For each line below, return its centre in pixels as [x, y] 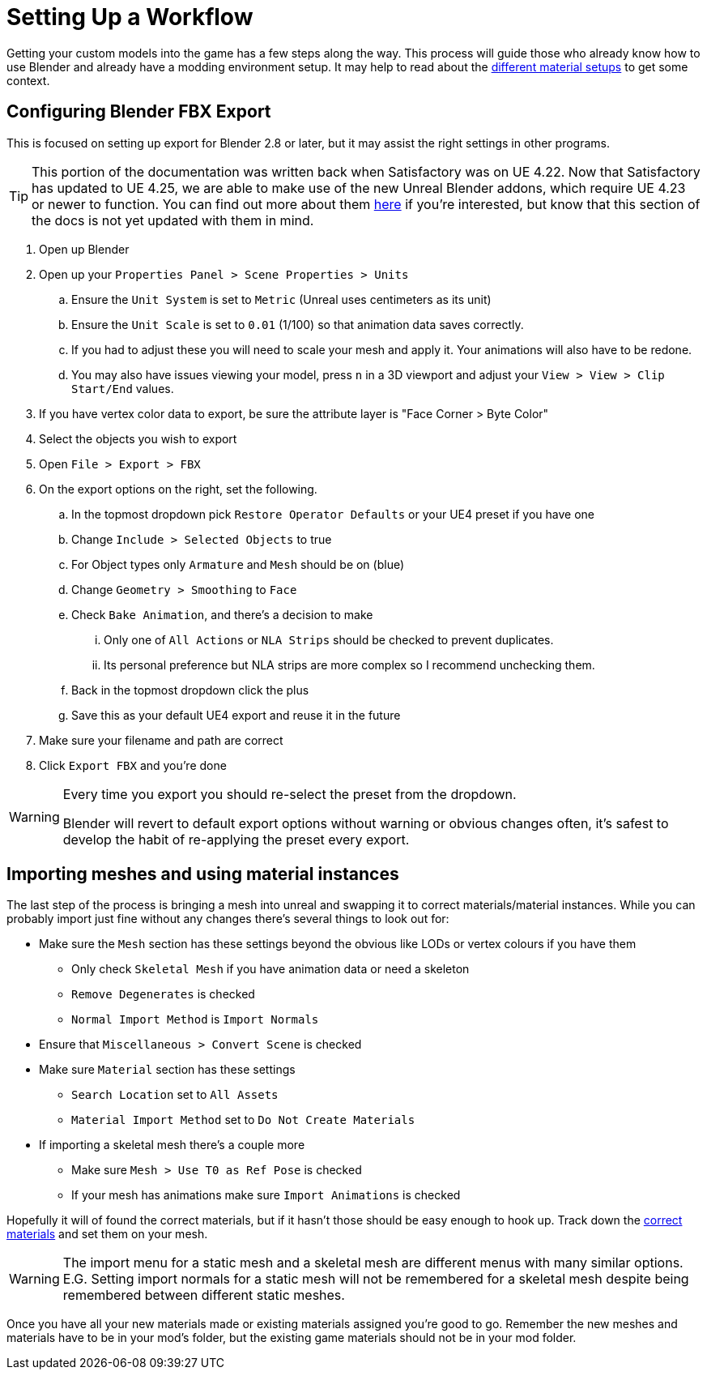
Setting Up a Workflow [130, 17]
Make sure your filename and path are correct [161, 740]
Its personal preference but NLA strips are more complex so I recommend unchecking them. [349, 664]
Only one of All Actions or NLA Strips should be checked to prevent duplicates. [329, 639]
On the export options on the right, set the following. [178, 489]
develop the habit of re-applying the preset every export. [236, 839]
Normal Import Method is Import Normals [195, 1019]
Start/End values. [123, 388]
